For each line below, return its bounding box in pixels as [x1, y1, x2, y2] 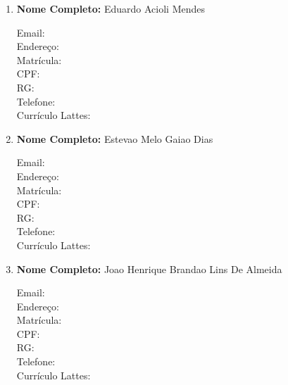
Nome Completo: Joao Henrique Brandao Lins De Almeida [16, 261, 282, 276]
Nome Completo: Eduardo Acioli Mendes [16, 1, 205, 15]
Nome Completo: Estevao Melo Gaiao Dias [16, 131, 213, 146]
